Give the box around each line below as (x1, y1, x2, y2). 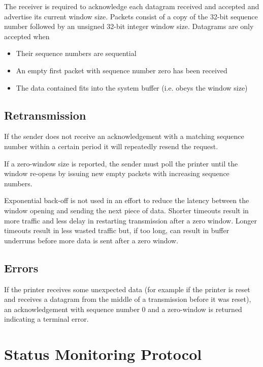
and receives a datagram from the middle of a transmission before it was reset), (4, 294, 251, 304)
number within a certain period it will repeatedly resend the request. (4, 140, 218, 151)
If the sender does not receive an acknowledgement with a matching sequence (4, 131, 244, 142)
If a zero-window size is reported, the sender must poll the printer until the (4, 158, 238, 168)
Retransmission (4, 107, 86, 123)
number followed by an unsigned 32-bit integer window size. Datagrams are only (4, 21, 254, 32)
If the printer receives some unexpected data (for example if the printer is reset (4, 284, 250, 294)
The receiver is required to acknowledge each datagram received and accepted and (4, 1, 259, 11)
